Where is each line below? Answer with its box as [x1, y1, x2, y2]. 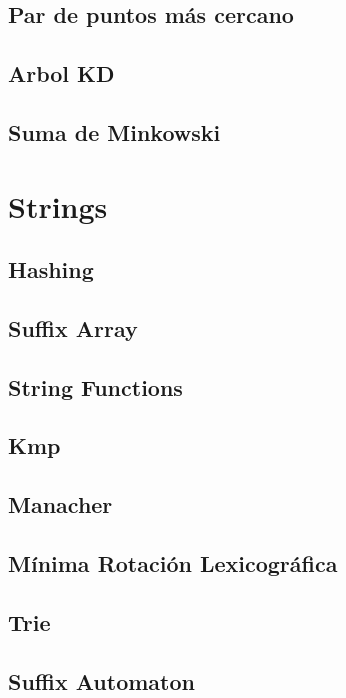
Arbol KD [8, 58, 115, 89]
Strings [8, 185, 108, 226]
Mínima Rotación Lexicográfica [8, 548, 338, 579]
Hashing [8, 254, 94, 285]
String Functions [8, 371, 183, 402]
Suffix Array [8, 312, 138, 343]
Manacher [8, 489, 113, 520]
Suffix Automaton [8, 665, 195, 696]
